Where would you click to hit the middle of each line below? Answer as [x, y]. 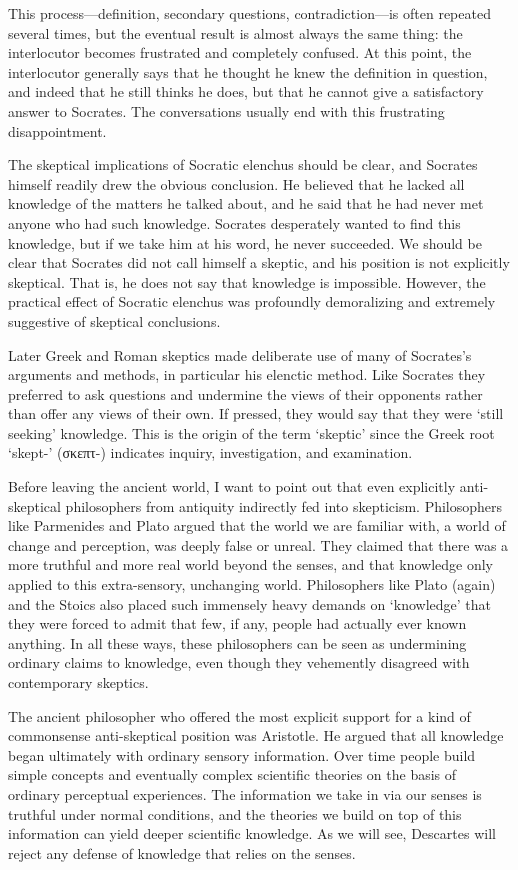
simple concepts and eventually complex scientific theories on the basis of [232, 774]
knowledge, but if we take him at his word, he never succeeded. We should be [245, 242]
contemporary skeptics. [78, 682]
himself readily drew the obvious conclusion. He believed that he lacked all [236, 183]
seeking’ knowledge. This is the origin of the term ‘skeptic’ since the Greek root [251, 432]
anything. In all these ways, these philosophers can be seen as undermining [237, 642]
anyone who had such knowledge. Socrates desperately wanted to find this [234, 222]
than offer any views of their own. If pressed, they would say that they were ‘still [256, 413]
